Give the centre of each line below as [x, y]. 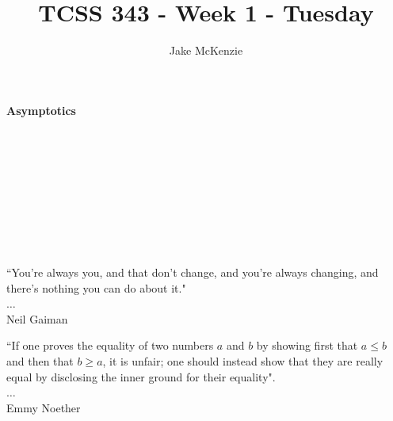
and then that [40, 361]
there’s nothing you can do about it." [96, 287]
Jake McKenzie [206, 50]
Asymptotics [41, 110]
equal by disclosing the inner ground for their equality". [141, 376]
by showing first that [307, 345]
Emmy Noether [44, 407]
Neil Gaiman [37, 318]
